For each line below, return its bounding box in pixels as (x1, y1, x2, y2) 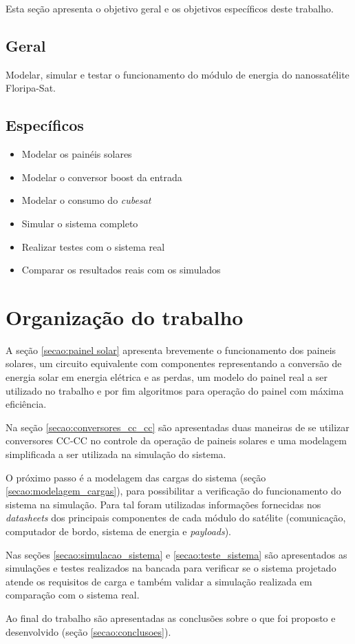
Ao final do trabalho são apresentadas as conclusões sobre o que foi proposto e (6, 610, 336, 625)
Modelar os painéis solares (21, 147, 132, 161)
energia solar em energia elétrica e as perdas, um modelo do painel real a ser (6, 370, 327, 384)
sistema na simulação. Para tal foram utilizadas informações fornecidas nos (6, 497, 321, 511)
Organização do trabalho (6, 302, 244, 331)
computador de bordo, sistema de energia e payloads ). (6, 524, 232, 538)
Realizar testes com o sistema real (21, 239, 165, 253)
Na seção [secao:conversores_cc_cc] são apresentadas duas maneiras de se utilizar (6, 419, 349, 434)
